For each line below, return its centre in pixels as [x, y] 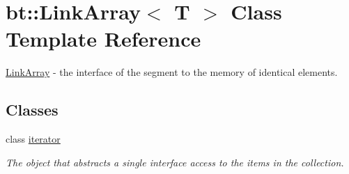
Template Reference [103, 39]
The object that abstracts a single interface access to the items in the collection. [175, 162]
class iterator [33, 139]
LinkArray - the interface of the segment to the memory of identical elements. [172, 72]
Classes [32, 110]
